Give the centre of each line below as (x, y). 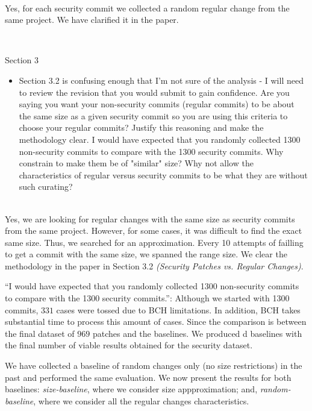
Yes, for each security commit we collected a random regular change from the (147, 8)
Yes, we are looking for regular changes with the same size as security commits (150, 218)
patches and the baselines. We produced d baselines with (197, 333)
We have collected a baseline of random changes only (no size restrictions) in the (154, 366)
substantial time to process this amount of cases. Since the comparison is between (156, 322)
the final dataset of (40, 333)
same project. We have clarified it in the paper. (92, 20)
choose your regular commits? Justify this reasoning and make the (141, 127)
